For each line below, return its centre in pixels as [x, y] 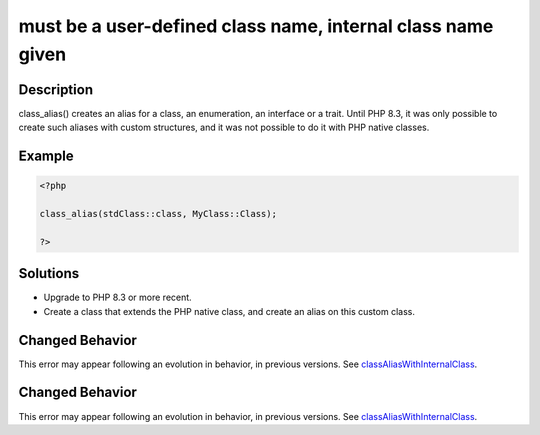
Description [56, 89]
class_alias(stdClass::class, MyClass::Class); [158, 214]
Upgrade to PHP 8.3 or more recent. [117, 297]
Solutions [49, 273]
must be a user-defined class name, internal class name [256, 26]
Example [46, 156]
